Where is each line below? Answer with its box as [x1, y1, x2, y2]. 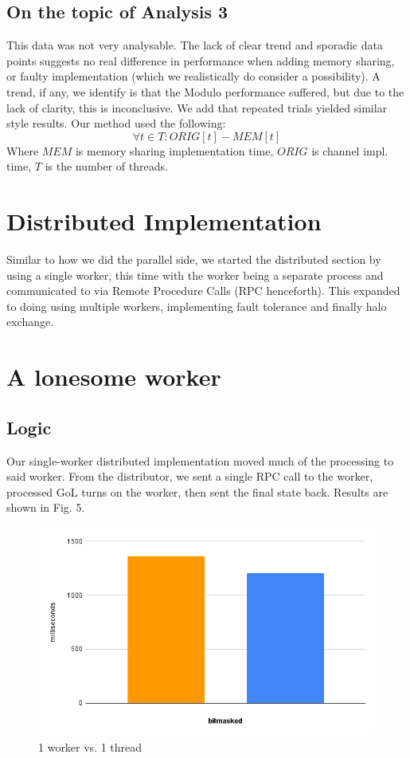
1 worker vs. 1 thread [38, 738, 143, 755]
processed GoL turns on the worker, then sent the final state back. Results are [6, 483, 389, 500]
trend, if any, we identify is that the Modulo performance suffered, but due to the [6, 83, 404, 100]
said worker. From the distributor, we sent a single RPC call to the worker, [6, 468, 373, 485]
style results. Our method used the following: [6, 115, 226, 132]
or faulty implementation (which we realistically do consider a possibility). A [6, 68, 381, 84]
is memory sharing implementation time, [75, 142, 274, 159]
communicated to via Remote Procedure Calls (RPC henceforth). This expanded [6, 282, 400, 299]
